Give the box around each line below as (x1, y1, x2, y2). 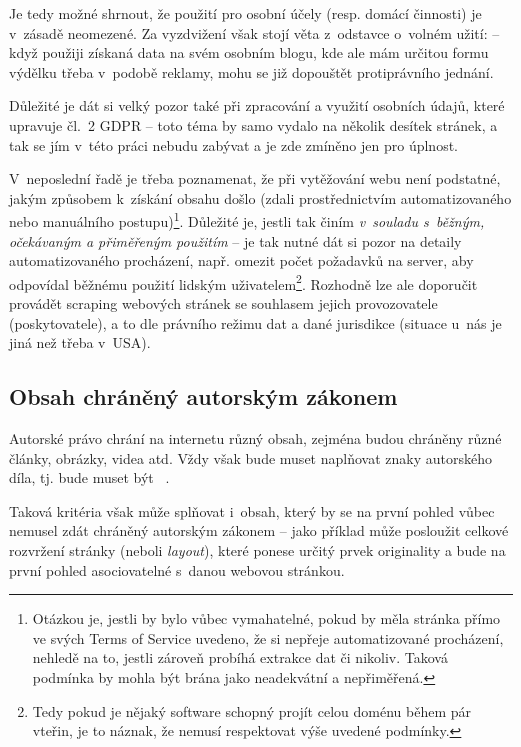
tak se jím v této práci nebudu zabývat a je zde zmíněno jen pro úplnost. (9, 134, 459, 155)
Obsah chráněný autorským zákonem (9, 381, 398, 412)
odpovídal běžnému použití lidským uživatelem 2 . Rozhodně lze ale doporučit (9, 270, 478, 294)
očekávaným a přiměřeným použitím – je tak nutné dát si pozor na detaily (9, 230, 462, 251)
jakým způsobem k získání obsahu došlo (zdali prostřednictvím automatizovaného (9, 187, 512, 208)
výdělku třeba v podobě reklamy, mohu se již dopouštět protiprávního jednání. (9, 61, 494, 82)
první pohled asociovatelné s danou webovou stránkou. (9, 559, 345, 580)
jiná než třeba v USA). (9, 332, 151, 353)
